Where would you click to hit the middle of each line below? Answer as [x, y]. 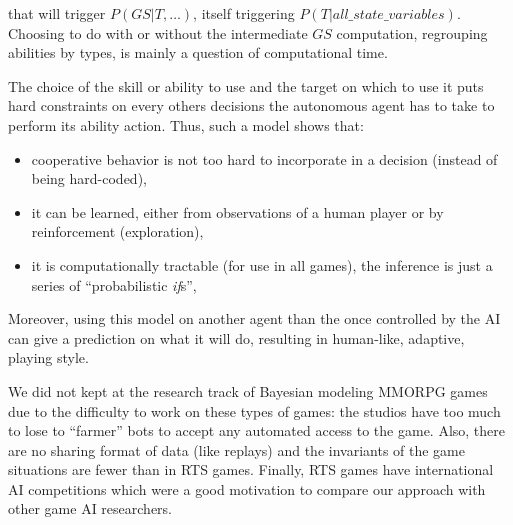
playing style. [48, 357]
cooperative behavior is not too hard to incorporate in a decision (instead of [264, 158]
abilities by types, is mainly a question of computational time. [198, 52]
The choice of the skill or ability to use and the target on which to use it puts [246, 85]
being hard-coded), [89, 178]
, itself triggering [244, 13]
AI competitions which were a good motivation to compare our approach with [247, 488]
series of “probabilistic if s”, [114, 284]
